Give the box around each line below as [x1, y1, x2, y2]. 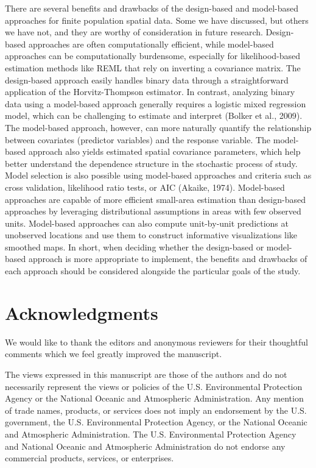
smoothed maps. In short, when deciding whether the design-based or [5, 240, 264, 253]
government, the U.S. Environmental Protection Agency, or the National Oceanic [5, 416, 307, 428]
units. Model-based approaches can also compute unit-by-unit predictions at [5, 216, 289, 229]
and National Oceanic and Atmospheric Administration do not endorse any [5, 439, 286, 452]
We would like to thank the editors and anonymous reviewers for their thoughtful [5, 335, 308, 348]
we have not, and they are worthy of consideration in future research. [5, 26, 263, 38]
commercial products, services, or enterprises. [5, 452, 174, 464]
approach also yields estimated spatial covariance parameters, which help [28, 145, 301, 158]
